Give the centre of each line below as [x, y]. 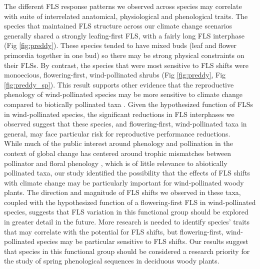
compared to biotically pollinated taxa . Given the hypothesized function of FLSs [129, 104]
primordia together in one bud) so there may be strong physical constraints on [124, 55]
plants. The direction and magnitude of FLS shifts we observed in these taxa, [122, 192]
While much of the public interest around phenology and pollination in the [118, 143]
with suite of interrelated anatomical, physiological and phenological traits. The [126, 16]
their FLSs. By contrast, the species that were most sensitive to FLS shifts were [126, 65]
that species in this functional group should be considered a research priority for [127, 251]
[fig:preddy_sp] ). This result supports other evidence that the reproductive [119, 84]
